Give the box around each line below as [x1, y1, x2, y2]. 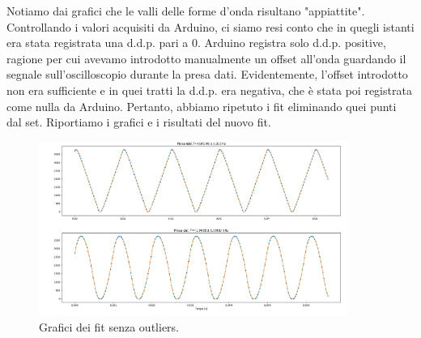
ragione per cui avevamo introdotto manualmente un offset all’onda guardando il [6, 49, 406, 66]
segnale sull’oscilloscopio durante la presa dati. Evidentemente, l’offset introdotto [6, 66, 408, 83]
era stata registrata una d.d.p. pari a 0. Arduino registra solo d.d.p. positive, [6, 34, 386, 51]
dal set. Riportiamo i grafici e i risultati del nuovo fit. [6, 113, 271, 130]
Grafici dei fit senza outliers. [39, 318, 179, 335]
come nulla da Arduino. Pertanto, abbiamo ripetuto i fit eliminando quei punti [6, 97, 397, 114]
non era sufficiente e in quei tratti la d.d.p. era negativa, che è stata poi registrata [6, 81, 412, 98]
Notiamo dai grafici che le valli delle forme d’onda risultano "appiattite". [6, 2, 365, 19]
